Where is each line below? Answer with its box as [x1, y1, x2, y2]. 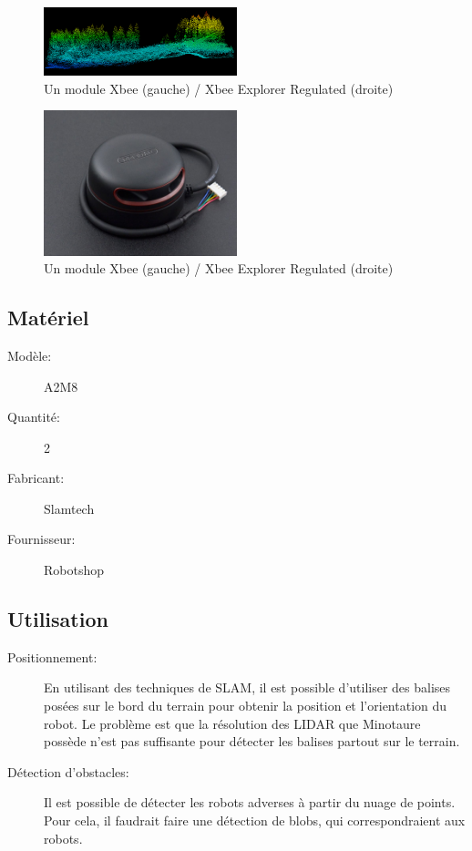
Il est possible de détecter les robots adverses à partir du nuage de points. [44, 793, 456, 812]
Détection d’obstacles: [7, 762, 129, 781]
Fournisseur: [7, 529, 76, 549]
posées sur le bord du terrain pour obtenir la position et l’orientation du [44, 696, 447, 715]
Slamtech [44, 498, 95, 518]
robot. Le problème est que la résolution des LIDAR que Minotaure [44, 713, 421, 733]
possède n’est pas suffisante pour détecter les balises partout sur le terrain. [44, 732, 460, 751]
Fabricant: [7, 468, 65, 487]
